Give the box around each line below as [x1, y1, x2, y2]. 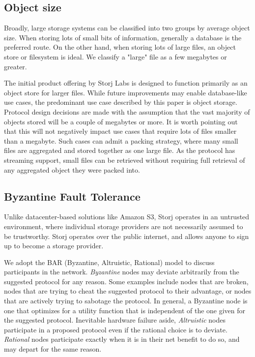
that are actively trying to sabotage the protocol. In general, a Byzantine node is [4, 296, 248, 306]
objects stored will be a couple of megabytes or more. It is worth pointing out [4, 116, 238, 126]
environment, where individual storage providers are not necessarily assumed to [4, 221, 243, 231]
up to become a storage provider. [4, 240, 104, 251]
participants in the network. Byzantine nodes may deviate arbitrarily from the [4, 267, 239, 277]
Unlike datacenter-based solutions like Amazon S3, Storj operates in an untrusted [4, 211, 250, 222]
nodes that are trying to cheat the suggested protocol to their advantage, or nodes [4, 286, 252, 296]
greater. [4, 61, 27, 71]
